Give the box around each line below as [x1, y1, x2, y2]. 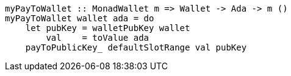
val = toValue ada [46, 33, 149, 43]
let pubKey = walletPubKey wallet [25, 23, 190, 33]
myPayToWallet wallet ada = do [5, 13, 154, 23]
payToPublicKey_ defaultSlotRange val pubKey [25, 43, 247, 52]
